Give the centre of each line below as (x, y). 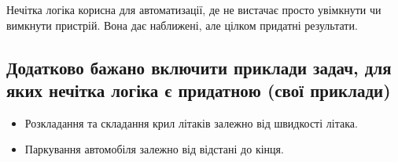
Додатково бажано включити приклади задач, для (199, 67)
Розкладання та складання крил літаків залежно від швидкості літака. (191, 122)
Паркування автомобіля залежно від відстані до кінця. (154, 149)
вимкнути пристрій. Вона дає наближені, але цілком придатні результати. (182, 25)
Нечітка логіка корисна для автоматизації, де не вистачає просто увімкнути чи (194, 9)
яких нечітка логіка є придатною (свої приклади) (199, 90)
